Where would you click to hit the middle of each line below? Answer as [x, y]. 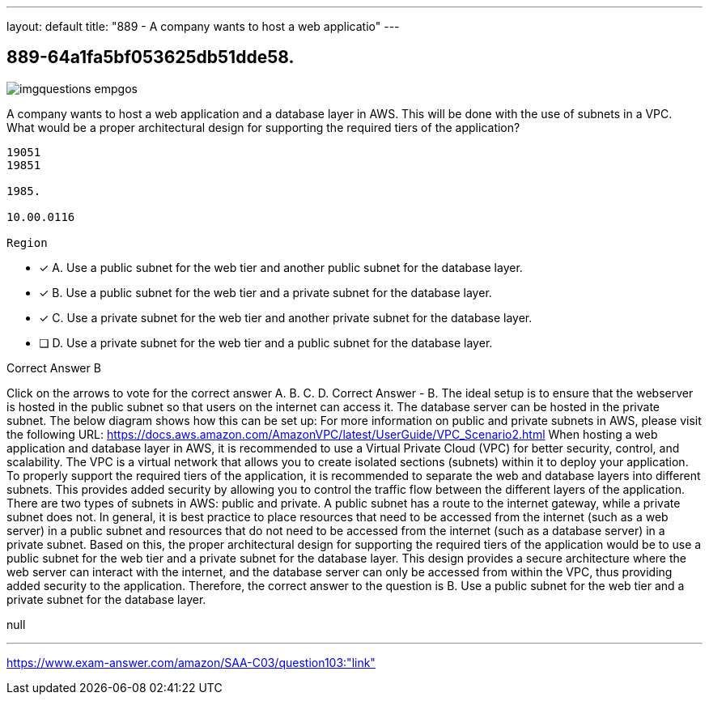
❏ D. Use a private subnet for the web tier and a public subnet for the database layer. [266, 342]
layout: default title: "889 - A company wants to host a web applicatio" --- [203, 26]
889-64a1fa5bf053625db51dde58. [151, 57]
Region [27, 242]
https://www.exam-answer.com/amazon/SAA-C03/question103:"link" [191, 662]
